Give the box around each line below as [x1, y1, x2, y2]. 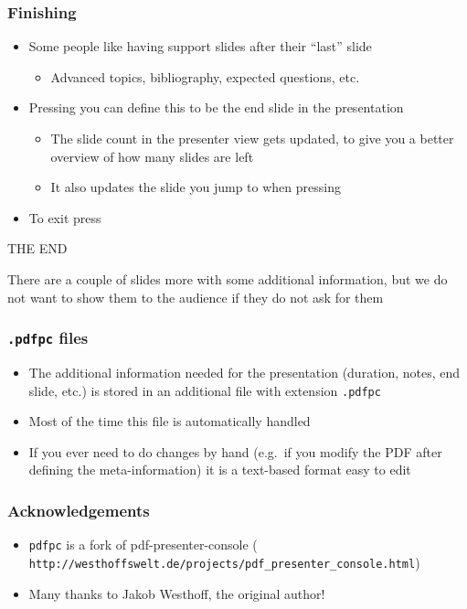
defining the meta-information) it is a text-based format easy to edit [28, 460, 411, 479]
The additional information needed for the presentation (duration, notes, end [28, 362, 461, 381]
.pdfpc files [7, 326, 89, 349]
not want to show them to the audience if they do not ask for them [7, 287, 384, 306]
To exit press [28, 208, 101, 227]
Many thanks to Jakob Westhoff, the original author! [28, 583, 325, 603]
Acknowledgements [7, 498, 150, 521]
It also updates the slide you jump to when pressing [50, 177, 341, 197]
